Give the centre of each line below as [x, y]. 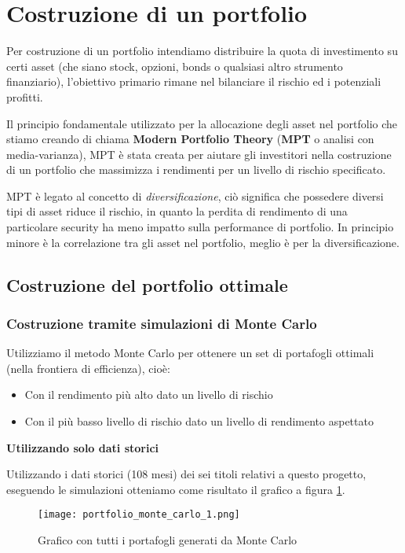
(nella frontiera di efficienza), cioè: [88, 368]
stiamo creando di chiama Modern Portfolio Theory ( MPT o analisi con [190, 139]
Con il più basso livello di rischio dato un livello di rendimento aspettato [199, 421]
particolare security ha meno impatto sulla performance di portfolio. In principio [200, 227]
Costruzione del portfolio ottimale [147, 284]
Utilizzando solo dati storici [83, 447]
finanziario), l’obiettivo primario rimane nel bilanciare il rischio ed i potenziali [194, 81]
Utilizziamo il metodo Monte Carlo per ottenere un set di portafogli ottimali [190, 353]
